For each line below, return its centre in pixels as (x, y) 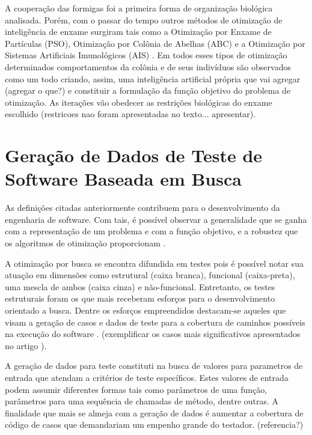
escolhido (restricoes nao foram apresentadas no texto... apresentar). (130, 114)
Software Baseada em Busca (123, 179)
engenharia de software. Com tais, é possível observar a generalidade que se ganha (156, 219)
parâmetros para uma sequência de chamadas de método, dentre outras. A (142, 401)
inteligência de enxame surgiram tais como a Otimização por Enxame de (138, 32)
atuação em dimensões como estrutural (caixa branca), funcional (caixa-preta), (150, 275)
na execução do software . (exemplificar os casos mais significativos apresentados (153, 334)
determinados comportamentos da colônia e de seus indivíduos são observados (148, 66)
